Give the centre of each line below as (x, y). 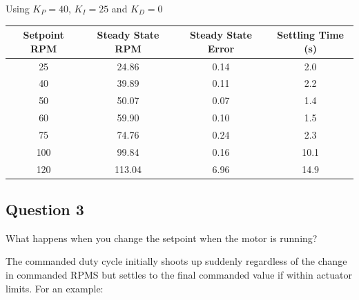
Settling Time (310, 35)
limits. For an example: (55, 288)
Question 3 (45, 209)
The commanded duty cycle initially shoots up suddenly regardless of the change (176, 261)
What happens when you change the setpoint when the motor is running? (162, 238)
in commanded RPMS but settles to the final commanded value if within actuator (179, 275)
